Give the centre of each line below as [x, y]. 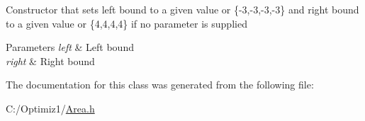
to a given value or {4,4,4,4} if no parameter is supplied [127, 23]
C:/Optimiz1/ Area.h [50, 108]
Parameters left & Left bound [70, 47]
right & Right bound [50, 60]
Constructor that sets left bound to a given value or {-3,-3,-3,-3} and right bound [182, 9]
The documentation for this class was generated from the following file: [160, 85]
